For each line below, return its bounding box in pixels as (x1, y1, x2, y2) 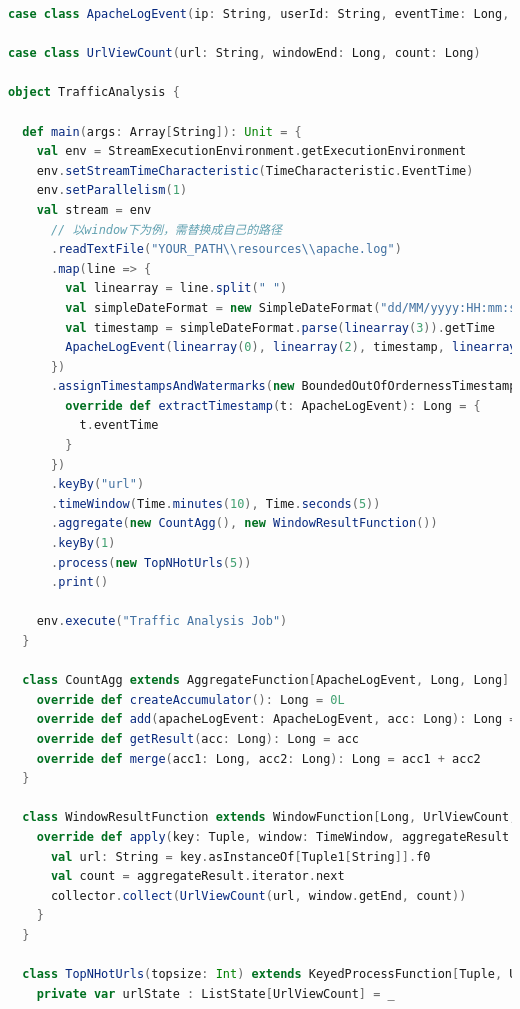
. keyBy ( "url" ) (50, 477, 145, 492)
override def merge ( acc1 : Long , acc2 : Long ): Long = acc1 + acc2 (36, 751, 481, 766)
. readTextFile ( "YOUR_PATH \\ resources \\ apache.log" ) (50, 242, 402, 257)
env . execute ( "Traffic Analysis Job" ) (36, 614, 288, 629)
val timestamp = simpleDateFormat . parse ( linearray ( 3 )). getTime (65, 320, 495, 335)
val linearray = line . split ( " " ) (65, 281, 288, 296)
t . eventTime (79, 418, 159, 433)
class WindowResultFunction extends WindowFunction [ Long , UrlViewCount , (22, 810, 517, 825)
